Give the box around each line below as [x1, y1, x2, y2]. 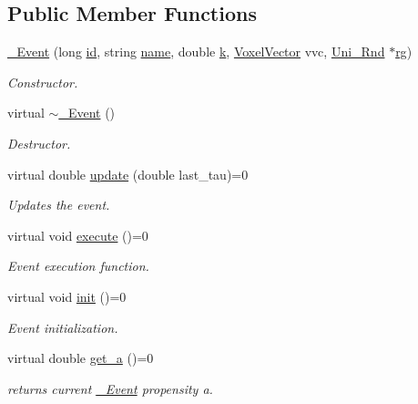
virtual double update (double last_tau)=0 [7, 164, 249, 183]
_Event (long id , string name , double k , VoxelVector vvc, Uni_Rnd [7, 42, 385, 61]
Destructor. [7, 133, 71, 152]
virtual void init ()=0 [7, 286, 127, 306]
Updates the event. [7, 195, 110, 214]
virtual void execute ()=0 [7, 225, 148, 244]
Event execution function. [7, 256, 149, 275]
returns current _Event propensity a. [7, 378, 213, 398]
